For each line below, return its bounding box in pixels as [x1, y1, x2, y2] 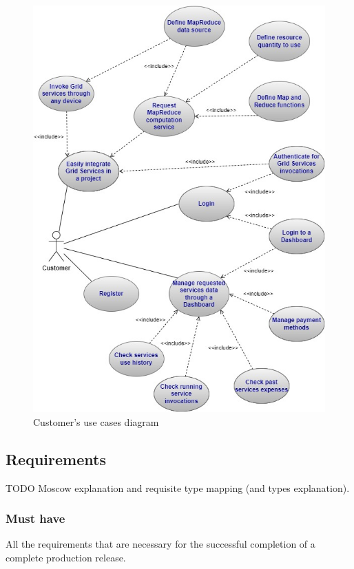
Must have [6, 510, 65, 527]
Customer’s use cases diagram [33, 414, 159, 429]
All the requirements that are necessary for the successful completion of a [6, 537, 315, 551]
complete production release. [6, 550, 126, 565]
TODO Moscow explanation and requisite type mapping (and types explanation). [6, 480, 350, 495]
